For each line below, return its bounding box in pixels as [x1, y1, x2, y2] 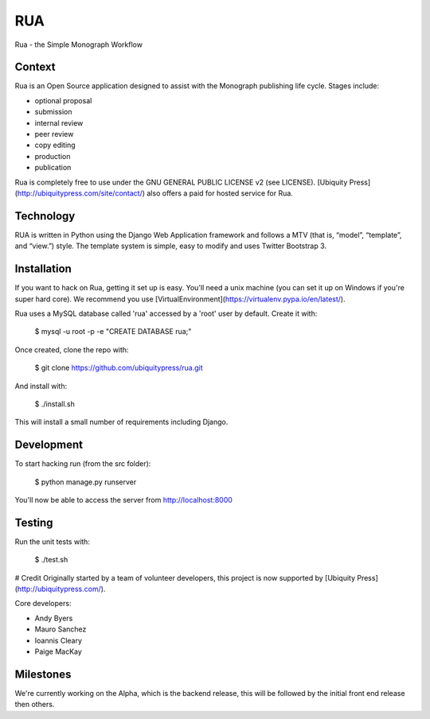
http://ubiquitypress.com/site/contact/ [17, 188, 143, 198]
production [34, 151, 71, 161]
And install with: [14, 381, 68, 391]
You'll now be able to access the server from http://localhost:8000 [14, 495, 233, 504]
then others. [14, 700, 55, 709]
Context [14, 60, 56, 74]
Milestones [14, 667, 72, 681]
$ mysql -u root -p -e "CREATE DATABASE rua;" [34, 327, 192, 336]
